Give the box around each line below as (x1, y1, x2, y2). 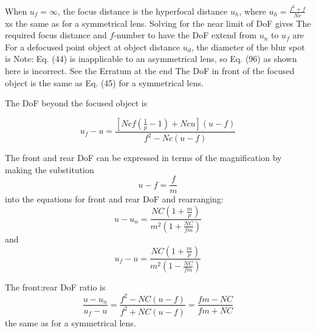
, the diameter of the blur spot (191, 40, 305, 53)
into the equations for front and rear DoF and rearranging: (5, 193, 224, 205)
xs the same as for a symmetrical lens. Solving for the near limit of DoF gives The (5, 16, 311, 29)
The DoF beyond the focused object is (5, 97, 148, 109)
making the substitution (5, 163, 94, 176)
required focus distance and (5, 29, 107, 41)
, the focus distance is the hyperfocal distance (58, 4, 228, 17)
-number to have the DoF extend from (114, 29, 256, 41)
